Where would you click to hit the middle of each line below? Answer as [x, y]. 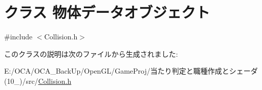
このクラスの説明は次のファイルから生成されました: [91, 53]
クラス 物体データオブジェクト [107, 12]
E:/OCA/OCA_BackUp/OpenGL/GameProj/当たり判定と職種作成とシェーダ [131, 71]
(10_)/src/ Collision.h [38, 81]
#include [18, 37]
